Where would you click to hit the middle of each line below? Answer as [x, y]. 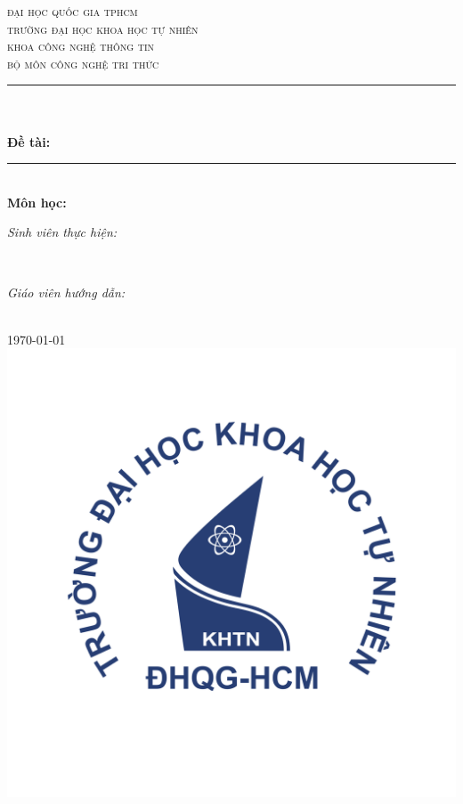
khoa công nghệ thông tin [81, 46]
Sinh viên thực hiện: [62, 232]
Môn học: [37, 202]
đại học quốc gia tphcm [73, 11]
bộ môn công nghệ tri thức [83, 63]
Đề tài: [29, 141]
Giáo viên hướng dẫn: [66, 292]
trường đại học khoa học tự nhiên [103, 28]
